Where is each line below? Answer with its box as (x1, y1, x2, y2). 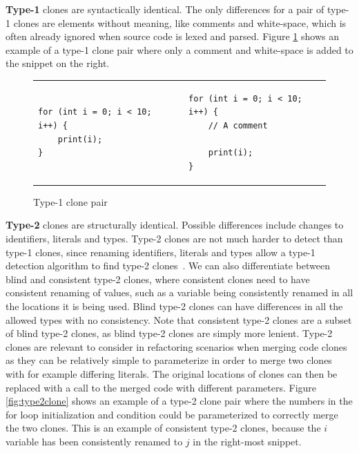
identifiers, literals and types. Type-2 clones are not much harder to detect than (6, 231, 343, 245)
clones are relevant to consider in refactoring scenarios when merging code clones (6, 339, 347, 354)
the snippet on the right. (6, 56, 110, 70)
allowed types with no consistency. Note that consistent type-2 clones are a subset (6, 312, 352, 327)
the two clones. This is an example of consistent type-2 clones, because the (6, 421, 321, 435)
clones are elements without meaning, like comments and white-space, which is (13, 15, 347, 30)
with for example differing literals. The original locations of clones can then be (6, 366, 338, 380)
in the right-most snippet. (193, 434, 302, 448)
